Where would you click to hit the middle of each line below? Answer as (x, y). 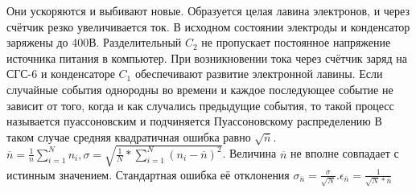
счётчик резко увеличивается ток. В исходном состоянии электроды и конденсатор (208, 26)
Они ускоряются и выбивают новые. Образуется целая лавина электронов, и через (208, 10)
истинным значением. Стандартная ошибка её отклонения (148, 174)
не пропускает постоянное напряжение (296, 42)
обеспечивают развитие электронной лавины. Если (259, 74)
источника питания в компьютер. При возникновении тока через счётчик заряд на (207, 57)
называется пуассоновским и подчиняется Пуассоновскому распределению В (194, 121)
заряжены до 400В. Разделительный (94, 42)
